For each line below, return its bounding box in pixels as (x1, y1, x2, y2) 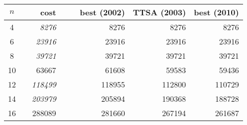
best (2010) (193, 6, 239, 18)
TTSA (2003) (132, 6, 186, 18)
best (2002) (80, 6, 125, 18)
